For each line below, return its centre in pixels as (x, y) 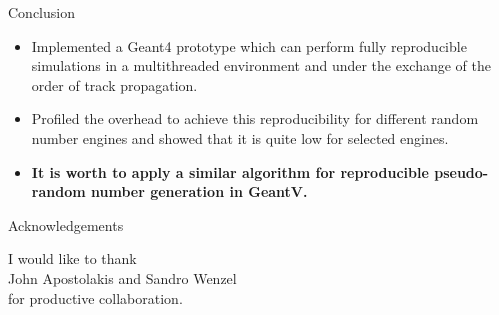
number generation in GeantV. (199, 191)
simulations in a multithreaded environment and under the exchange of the (261, 65)
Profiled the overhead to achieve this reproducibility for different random (255, 118)
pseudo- (461, 171)
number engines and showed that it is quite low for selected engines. (240, 137)
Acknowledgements (66, 224)
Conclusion (41, 12)
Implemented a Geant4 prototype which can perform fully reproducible (249, 45)
